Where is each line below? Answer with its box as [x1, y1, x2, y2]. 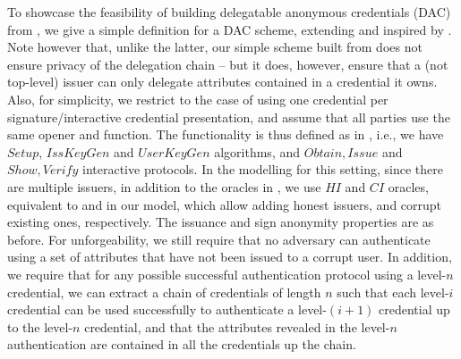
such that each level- [337, 282, 449, 301]
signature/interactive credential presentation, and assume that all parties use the [7, 107, 450, 126]
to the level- [7, 317, 73, 336]
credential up [379, 300, 450, 319]
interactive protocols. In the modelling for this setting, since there [82, 160, 443, 179]
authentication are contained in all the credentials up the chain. [7, 335, 356, 354]
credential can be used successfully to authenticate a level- [7, 300, 327, 319]
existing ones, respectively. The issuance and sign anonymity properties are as [7, 213, 434, 231]
